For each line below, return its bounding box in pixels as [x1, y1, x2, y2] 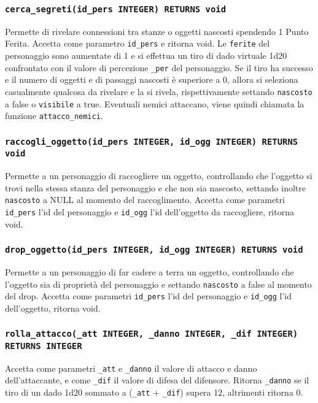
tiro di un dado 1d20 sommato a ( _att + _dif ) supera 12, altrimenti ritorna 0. [5, 386, 303, 399]
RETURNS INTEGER [5, 340, 82, 351]
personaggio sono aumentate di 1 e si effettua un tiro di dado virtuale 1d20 [5, 49, 287, 62]
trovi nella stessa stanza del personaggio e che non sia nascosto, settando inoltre [5, 181, 306, 194]
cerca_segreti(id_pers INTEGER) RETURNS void [5, 4, 227, 14]
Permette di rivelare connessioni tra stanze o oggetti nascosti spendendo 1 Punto [5, 25, 309, 37]
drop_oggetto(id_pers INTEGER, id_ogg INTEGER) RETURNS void [5, 245, 303, 255]
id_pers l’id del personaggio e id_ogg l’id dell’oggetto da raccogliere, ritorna [5, 205, 294, 218]
